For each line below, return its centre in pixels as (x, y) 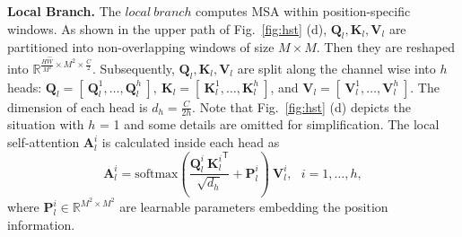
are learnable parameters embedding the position (254, 207)
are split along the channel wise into (336, 68)
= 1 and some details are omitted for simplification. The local (270, 124)
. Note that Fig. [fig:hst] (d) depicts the (301, 106)
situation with (46, 124)
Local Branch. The (64, 11)
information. (41, 224)
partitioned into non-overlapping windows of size (141, 47)
